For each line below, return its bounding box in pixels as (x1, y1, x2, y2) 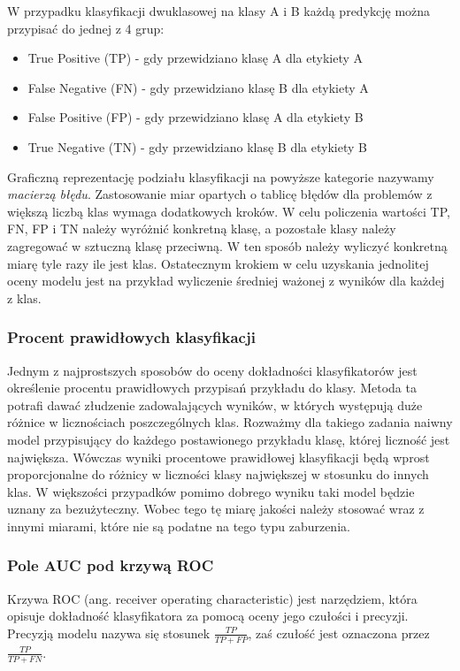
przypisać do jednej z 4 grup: (7, 19, 165, 37)
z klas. (7, 288, 42, 307)
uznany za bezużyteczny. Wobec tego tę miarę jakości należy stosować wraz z (7, 499, 425, 518)
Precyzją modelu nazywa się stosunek (7, 623, 211, 642)
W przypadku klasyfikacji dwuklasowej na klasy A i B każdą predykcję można (7, 2, 431, 19)
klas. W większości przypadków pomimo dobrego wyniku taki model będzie (7, 482, 415, 500)
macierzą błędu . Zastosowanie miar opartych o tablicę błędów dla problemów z (7, 185, 433, 203)
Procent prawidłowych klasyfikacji (7, 326, 256, 348)
